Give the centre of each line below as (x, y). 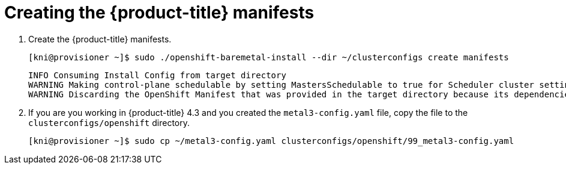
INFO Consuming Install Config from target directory (157, 75)
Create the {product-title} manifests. (100, 39)
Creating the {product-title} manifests (159, 13)
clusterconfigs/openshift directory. (109, 122)
